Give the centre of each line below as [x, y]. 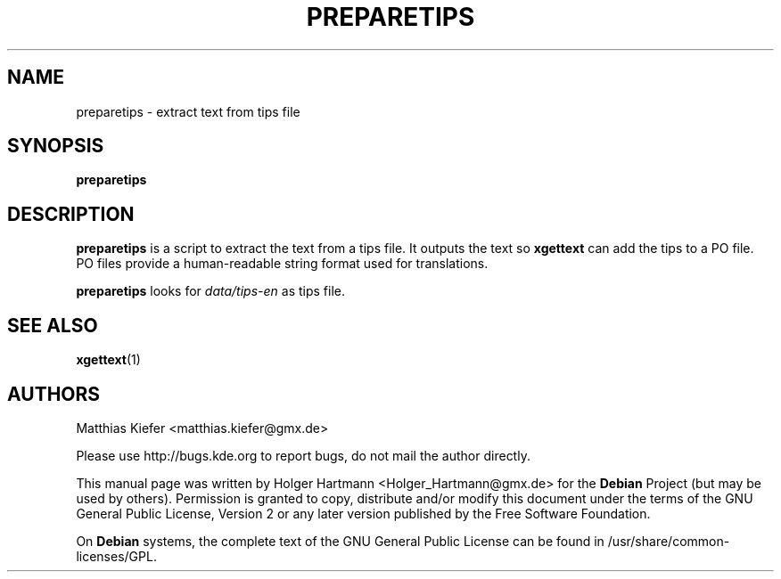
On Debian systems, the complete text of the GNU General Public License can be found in [340, 541]
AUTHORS [54, 394]
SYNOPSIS [56, 146]
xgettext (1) [108, 360]
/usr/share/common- [669, 541]
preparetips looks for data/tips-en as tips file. [210, 291]
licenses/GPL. [116, 556]
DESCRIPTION [71, 214]
